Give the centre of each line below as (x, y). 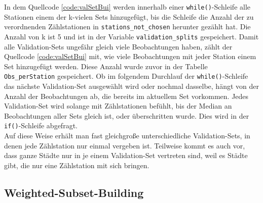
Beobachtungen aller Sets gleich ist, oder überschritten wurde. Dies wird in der (127, 115)
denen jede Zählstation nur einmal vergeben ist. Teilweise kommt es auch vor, (125, 145)
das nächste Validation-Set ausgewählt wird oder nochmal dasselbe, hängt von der (131, 86)
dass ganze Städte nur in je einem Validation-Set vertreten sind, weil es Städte (126, 155)
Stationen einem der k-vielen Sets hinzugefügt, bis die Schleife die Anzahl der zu (129, 16)
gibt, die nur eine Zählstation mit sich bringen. (77, 165)
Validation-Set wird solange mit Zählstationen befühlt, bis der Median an (118, 106)
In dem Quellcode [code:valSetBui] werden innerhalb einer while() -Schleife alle (127, 7)
